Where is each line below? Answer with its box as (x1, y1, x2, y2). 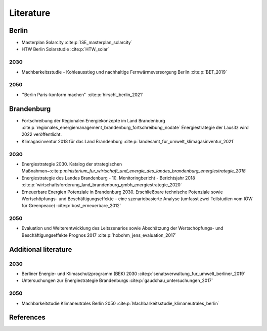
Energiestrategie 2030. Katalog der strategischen (21, 161, 122, 167)
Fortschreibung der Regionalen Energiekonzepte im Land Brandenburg (21, 117, 166, 123)
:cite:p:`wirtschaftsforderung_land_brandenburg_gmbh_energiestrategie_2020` (21, 182, 182, 188)
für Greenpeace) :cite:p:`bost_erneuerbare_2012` (21, 203, 121, 209)
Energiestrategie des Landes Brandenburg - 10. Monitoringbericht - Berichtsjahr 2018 (21, 175, 195, 181)
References (9, 313, 45, 322)
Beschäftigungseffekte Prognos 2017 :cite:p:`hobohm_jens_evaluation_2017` (21, 232, 177, 238)
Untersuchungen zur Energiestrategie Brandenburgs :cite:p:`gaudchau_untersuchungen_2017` (21, 277, 214, 283)
